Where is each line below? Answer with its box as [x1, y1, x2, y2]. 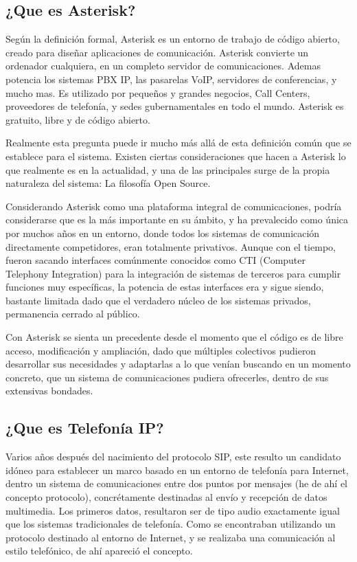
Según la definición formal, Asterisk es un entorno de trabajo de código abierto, [5, 32, 340, 46]
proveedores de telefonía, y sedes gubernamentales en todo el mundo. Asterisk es [5, 99, 344, 113]
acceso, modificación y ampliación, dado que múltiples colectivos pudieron [5, 343, 316, 357]
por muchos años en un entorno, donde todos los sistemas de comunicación [5, 225, 320, 240]
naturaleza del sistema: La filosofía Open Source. [5, 176, 211, 190]
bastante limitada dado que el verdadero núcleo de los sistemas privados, [5, 293, 311, 307]
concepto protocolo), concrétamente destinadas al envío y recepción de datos [5, 490, 327, 504]
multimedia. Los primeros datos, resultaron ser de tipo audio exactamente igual [5, 503, 340, 517]
